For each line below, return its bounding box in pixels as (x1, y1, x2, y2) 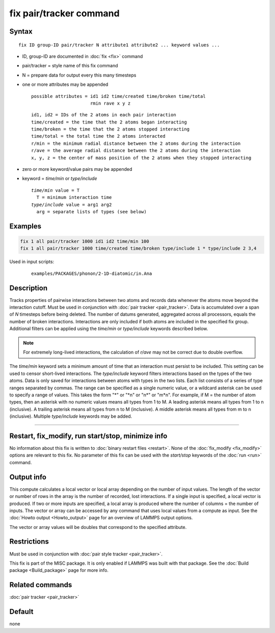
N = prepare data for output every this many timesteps (22, 72, 136, 78)
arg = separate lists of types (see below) (36, 209, 147, 214)
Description (9, 284, 48, 292)
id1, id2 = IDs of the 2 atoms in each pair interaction (31, 112, 177, 118)
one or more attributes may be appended (22, 82, 108, 88)
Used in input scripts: (9, 259, 54, 265)
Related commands (9, 580, 72, 589)
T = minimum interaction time (36, 194, 112, 200)
